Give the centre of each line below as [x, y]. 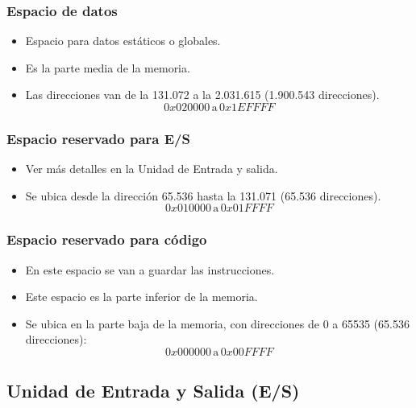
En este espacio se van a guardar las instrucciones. [150, 269]
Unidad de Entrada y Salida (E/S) [153, 391]
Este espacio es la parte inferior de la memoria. [141, 297]
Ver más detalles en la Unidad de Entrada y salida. [152, 169]
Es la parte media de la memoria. [108, 67]
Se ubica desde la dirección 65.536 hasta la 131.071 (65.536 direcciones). [203, 195]
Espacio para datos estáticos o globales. [123, 41]
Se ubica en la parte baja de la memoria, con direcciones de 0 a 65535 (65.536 [217, 323]
